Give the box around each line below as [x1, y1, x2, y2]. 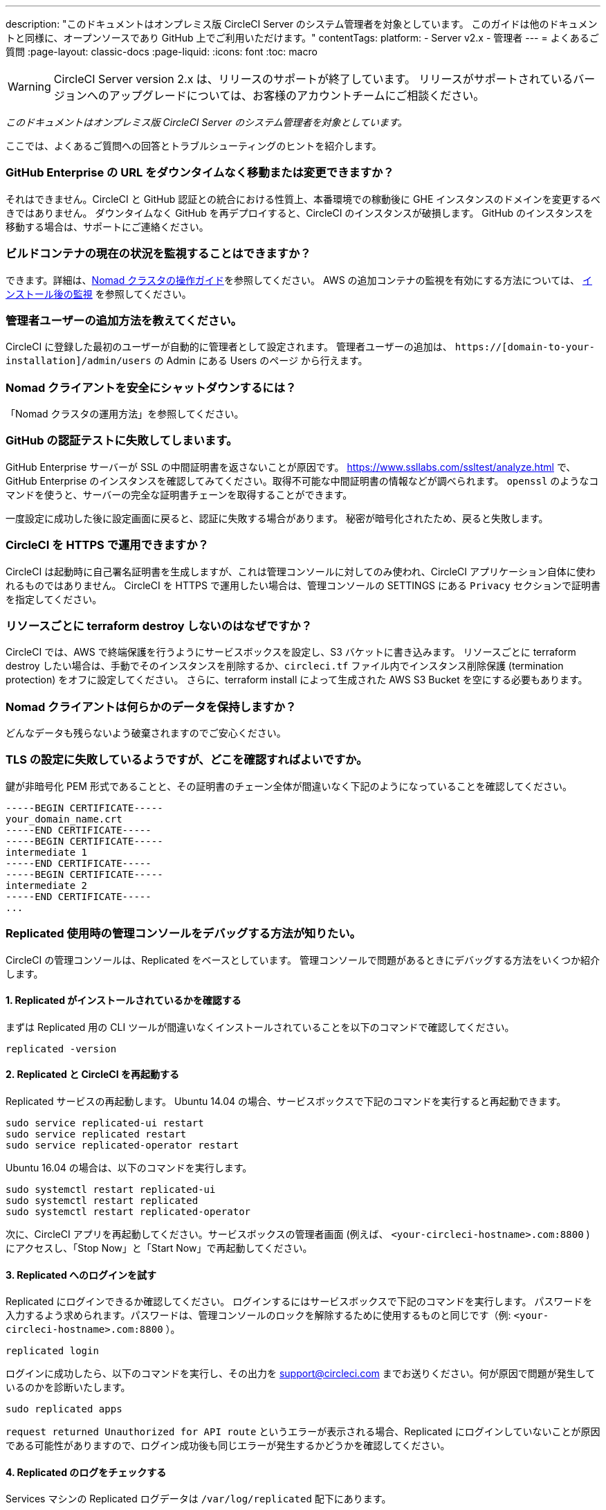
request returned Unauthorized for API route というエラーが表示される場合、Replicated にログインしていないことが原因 [6, 1426, 600, 1438]
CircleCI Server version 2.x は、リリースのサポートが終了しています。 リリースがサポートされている [53, 72, 573, 86]
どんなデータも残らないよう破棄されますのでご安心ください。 [6, 727, 286, 739]
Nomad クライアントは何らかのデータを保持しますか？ [6, 699, 297, 714]
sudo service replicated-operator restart [6, 1139, 239, 1151]
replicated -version [6, 1043, 117, 1054]
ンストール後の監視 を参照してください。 [6, 287, 192, 300]
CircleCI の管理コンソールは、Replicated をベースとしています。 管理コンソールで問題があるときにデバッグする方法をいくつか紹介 [6, 953, 600, 966]
